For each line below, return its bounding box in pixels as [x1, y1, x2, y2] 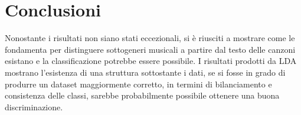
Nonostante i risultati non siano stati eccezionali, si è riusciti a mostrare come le [5, 32, 295, 44]
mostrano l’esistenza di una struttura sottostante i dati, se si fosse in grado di [5, 66, 286, 78]
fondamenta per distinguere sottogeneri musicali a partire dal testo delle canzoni [5, 43, 296, 55]
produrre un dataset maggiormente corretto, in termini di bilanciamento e [5, 77, 272, 90]
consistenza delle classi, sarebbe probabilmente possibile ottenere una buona [5, 89, 280, 102]
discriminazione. [5, 100, 63, 113]
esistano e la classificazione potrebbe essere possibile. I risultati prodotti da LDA [5, 55, 297, 67]
